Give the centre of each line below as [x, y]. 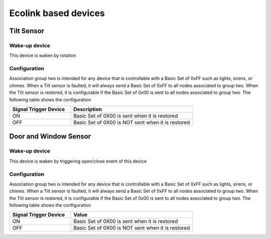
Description [88, 109]
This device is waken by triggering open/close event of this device [78, 161]
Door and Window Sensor [50, 136]
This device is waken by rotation [43, 56]
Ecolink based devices [57, 13]
